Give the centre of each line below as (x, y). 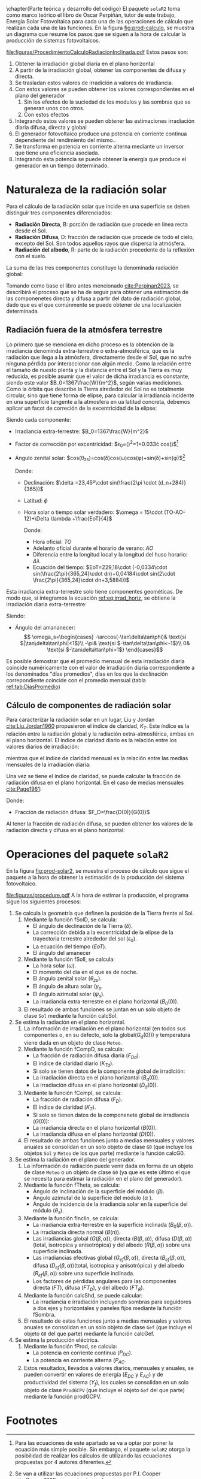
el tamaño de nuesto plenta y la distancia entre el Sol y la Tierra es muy (94, 370)
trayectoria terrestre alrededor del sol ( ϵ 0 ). (85, 939)
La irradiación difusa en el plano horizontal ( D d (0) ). (95, 1086)
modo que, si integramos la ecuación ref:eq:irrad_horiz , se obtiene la (91, 598)
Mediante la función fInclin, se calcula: (71, 1218)
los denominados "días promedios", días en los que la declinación (87, 674)
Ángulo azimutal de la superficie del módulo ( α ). (93, 1197)
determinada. (23, 311)
